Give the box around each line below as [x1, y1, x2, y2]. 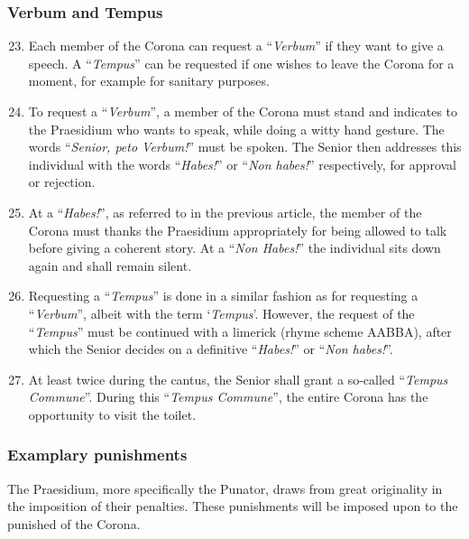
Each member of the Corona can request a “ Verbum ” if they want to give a [28, 36, 444, 55]
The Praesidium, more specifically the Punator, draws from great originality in [7, 479, 443, 497]
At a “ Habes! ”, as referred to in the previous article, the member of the [28, 202, 422, 221]
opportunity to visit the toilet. [28, 404, 197, 423]
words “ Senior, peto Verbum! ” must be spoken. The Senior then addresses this [28, 137, 462, 156]
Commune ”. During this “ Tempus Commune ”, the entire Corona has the [28, 387, 428, 406]
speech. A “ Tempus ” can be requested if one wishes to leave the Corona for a [28, 53, 455, 72]
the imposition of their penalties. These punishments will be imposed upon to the [7, 497, 458, 516]
